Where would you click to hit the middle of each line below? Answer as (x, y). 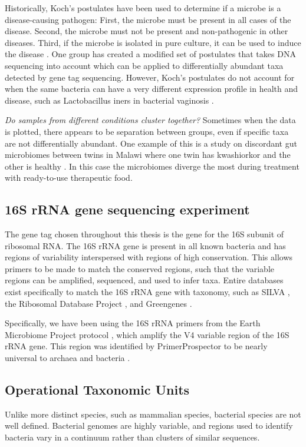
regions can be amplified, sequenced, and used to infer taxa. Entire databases (144, 280)
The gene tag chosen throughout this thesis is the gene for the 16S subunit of (144, 234)
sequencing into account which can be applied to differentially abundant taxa (144, 65)
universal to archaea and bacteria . (68, 358)
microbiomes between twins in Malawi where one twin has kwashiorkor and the (148, 155)
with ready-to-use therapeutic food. (69, 178)
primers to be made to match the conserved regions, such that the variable (140, 268)
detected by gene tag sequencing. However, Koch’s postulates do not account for (150, 77)
